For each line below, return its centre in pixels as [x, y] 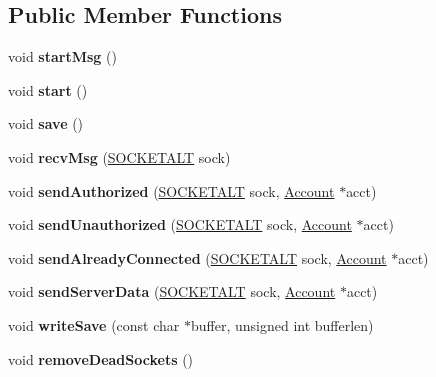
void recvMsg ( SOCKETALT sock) [119, 156]
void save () [46, 123]
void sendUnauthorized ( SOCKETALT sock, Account [180, 224]
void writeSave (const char [94, 324]
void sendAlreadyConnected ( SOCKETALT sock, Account [197, 257]
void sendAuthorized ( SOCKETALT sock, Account [171, 190]
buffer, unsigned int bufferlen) [282, 324]
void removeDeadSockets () [101, 358]
